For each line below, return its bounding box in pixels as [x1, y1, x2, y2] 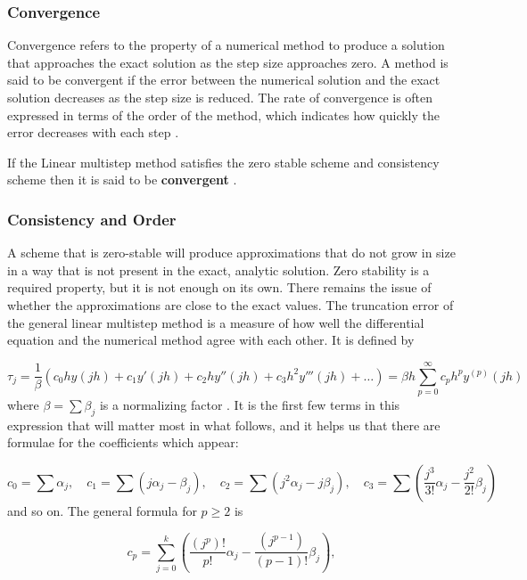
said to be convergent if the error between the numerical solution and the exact [7, 70, 441, 89]
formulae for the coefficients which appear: [7, 433, 239, 452]
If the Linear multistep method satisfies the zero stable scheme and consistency [7, 152, 440, 171]
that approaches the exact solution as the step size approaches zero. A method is [7, 53, 449, 71]
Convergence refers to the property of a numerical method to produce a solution [7, 36, 445, 54]
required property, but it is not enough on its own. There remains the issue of [7, 278, 432, 297]
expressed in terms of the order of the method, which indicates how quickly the [7, 105, 441, 124]
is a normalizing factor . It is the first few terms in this [99, 395, 400, 413]
